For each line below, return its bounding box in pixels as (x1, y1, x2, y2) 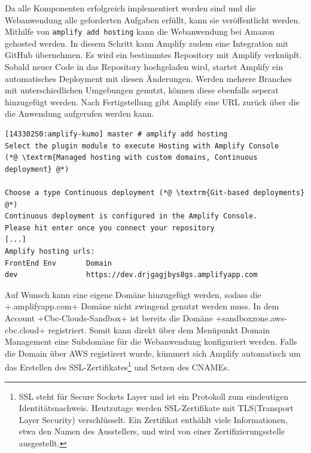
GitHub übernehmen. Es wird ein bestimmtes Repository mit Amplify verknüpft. (5, 48, 302, 61)
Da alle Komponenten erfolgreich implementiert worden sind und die (5, 2, 256, 14)
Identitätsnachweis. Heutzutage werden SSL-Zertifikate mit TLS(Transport (19, 402, 294, 414)
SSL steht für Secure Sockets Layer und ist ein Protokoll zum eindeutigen (19, 390, 288, 402)
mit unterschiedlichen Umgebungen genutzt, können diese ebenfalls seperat (5, 84, 279, 96)
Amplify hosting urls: (5, 247, 95, 256)
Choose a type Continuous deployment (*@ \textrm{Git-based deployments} (5, 188, 305, 197)
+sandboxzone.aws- (215, 311, 287, 324)
